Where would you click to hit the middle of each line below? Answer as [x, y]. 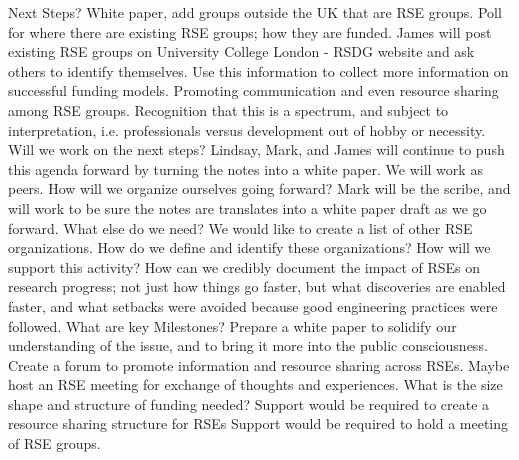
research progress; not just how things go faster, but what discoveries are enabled [257, 286]
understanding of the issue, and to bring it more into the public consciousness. [248, 345]
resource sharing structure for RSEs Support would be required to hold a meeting [258, 423]
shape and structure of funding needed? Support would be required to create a [249, 403]
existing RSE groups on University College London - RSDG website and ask [241, 51]
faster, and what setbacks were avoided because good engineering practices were [253, 305]
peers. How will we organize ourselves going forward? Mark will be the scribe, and [259, 188]
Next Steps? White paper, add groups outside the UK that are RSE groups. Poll [255, 12]
